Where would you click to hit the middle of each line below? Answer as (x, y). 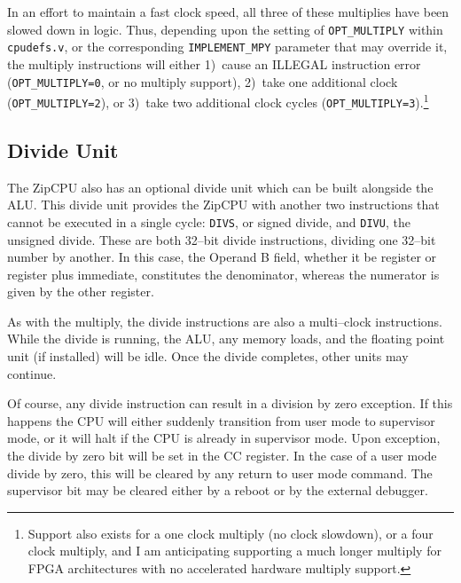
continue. (32, 373)
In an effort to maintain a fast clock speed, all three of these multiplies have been (228, 12)
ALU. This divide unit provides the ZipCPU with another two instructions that (223, 205)
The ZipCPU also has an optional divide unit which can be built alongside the (220, 187)
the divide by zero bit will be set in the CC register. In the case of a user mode (222, 456)
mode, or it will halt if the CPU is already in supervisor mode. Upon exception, (224, 438)
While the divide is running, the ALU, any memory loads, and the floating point (226, 339)
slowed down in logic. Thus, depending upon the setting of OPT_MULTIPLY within (225, 29)
